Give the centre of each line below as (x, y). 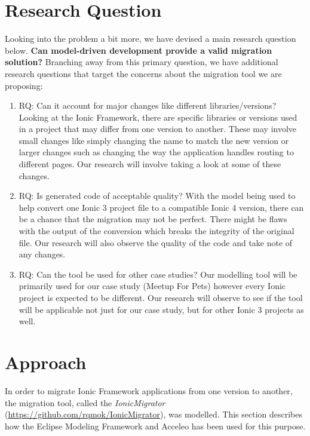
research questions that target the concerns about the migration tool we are (143, 73)
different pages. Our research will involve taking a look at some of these (150, 164)
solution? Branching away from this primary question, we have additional (142, 62)
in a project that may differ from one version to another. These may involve (158, 129)
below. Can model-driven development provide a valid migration (139, 50)
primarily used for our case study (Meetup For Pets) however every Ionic (152, 286)
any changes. (42, 254)
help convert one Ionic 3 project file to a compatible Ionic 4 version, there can (161, 207)
